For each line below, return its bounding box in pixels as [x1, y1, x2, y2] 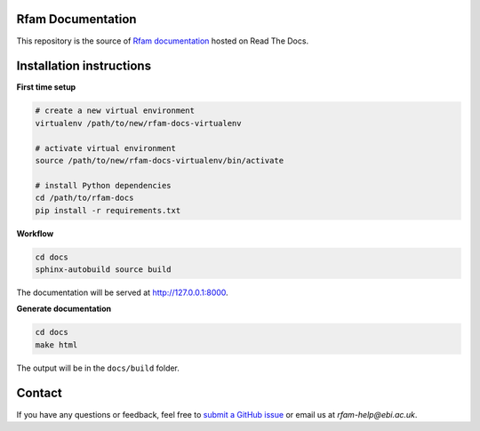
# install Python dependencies [35, 180, 172, 190]
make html [35, 339, 78, 350]
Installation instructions [16, 59, 151, 74]
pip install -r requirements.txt [35, 205, 181, 215]
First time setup [16, 82, 76, 92]
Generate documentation [16, 303, 111, 315]
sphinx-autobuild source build [35, 264, 172, 275]
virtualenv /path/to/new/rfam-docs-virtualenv [35, 118, 242, 128]
